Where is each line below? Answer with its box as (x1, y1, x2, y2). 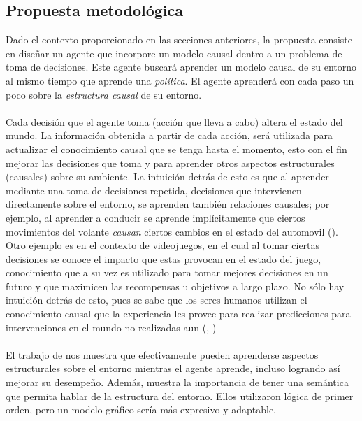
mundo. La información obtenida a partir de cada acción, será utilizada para (6, 128, 333, 143)
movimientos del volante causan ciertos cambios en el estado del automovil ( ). (6, 224, 338, 238)
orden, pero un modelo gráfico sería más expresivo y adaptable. (6, 402, 276, 417)
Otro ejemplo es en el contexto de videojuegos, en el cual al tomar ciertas (6, 238, 320, 252)
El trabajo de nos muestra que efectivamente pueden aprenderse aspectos (6, 347, 319, 362)
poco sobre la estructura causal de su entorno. (6, 87, 202, 101)
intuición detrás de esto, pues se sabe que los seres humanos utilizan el (6, 292, 307, 307)
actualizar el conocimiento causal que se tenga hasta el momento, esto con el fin (6, 141, 347, 156)
